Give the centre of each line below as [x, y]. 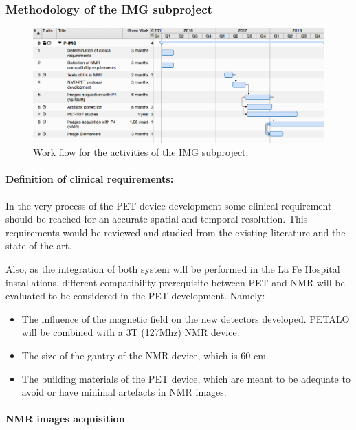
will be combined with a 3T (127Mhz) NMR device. [131, 332]
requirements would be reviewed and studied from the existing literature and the [176, 232]
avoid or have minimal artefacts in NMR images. [124, 392]
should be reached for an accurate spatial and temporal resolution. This [157, 219]
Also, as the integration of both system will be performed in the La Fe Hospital [173, 269]
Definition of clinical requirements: [90, 179]
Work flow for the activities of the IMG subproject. [141, 152]
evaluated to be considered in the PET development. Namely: [135, 296]
